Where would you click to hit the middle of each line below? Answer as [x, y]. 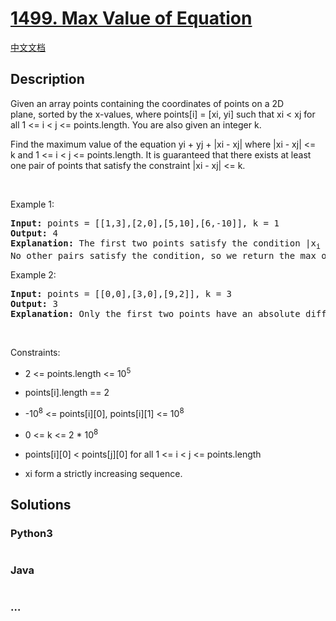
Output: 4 [34, 233]
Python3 [31, 533]
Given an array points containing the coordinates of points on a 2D [147, 103]
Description [47, 79]
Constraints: [35, 352]
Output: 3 [34, 303]
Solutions [41, 504]
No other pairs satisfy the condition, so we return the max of [171, 255]
